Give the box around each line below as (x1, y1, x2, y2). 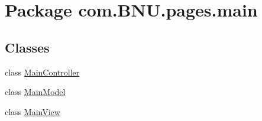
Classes (5, 38, 50, 56)
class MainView (5, 105, 60, 117)
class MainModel (5, 86, 66, 98)
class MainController (5, 66, 80, 78)
